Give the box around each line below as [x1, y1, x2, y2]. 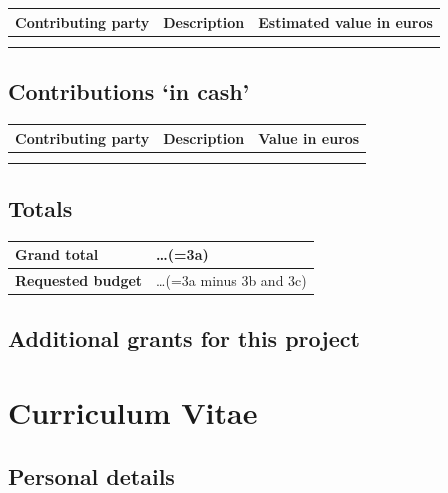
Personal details [8, 460, 175, 491]
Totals [8, 192, 73, 223]
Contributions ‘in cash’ [8, 76, 250, 107]
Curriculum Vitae [8, 392, 258, 432]
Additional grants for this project [8, 323, 360, 354]
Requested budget [15, 269, 143, 290]
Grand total [15, 244, 99, 265]
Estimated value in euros [258, 11, 433, 32]
